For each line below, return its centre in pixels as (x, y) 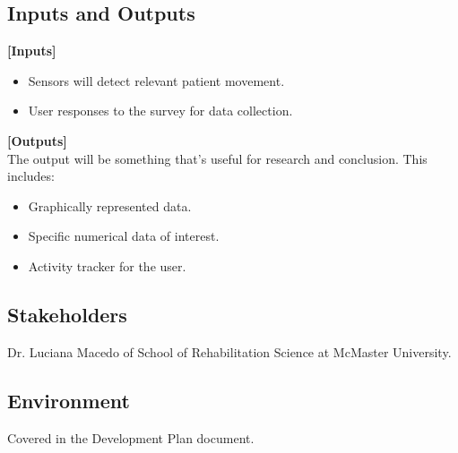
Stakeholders (67, 314)
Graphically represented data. (110, 205)
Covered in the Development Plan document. (131, 437)
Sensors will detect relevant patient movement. (156, 80)
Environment (69, 400)
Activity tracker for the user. (107, 265)
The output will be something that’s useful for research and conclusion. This (217, 158)
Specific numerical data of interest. (124, 236)
